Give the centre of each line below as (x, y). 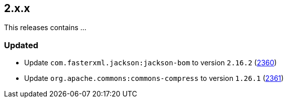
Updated (21, 45)
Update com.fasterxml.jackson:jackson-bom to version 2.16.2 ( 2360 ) (151, 63)
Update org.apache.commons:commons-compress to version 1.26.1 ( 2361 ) (154, 78)
